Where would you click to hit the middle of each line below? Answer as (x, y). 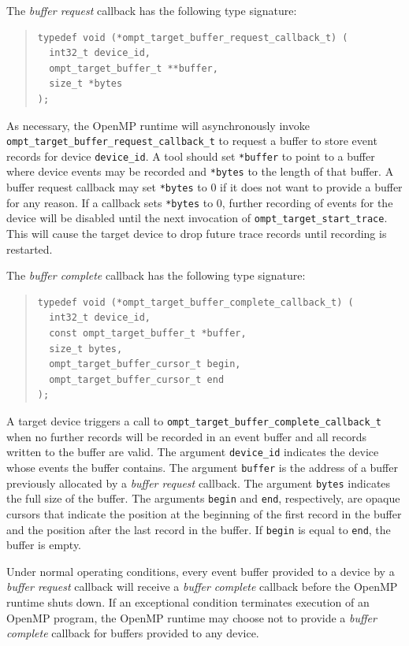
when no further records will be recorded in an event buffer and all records (187, 436)
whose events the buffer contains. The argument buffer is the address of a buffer (202, 467)
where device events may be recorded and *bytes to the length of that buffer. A (200, 171)
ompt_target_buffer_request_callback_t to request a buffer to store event (192, 141)
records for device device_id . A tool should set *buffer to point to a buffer (191, 156)
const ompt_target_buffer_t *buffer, (148, 334)
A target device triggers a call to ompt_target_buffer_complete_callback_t (194, 421)
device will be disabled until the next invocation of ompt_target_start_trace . (197, 218)
